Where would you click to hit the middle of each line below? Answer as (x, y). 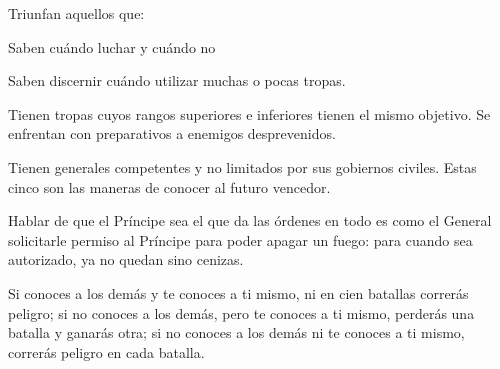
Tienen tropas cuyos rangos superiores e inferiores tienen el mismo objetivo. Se (249, 113)
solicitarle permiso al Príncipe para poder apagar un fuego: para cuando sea (240, 239)
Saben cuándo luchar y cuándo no (112, 46)
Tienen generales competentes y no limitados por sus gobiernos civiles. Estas (242, 166)
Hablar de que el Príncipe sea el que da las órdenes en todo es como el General (250, 220)
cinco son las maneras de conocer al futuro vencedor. (169, 186)
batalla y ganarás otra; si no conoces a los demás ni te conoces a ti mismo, (236, 332)
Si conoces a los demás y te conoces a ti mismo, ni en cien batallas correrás (238, 292)
